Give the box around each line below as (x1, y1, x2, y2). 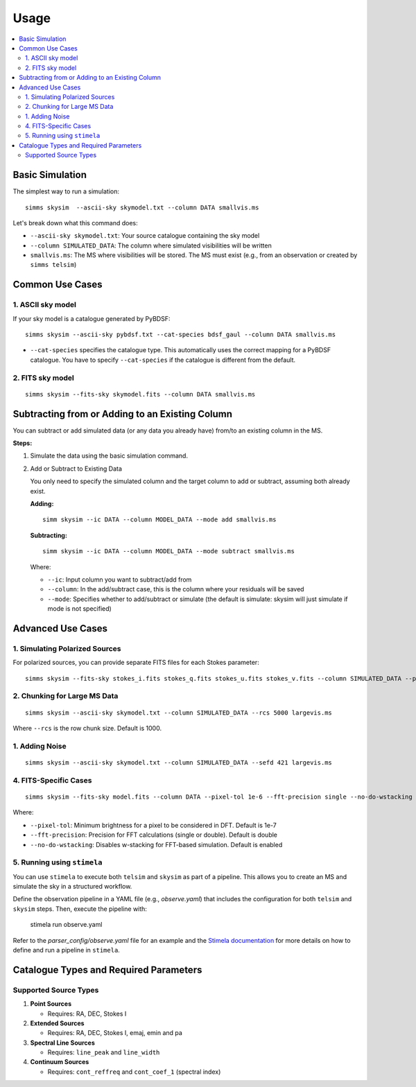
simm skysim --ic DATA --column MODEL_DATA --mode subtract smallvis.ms (42, 548, 295, 555)
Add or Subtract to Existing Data (30, 464, 123, 473)
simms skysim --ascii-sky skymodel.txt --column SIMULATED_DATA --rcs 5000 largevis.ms (25, 708, 333, 717)
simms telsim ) (30, 261, 77, 269)
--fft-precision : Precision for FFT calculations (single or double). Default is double (30, 831, 277, 839)
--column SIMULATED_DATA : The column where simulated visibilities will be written (30, 241, 272, 250)
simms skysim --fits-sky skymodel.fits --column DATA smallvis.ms (25, 390, 256, 398)
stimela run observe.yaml (30, 921, 103, 929)
